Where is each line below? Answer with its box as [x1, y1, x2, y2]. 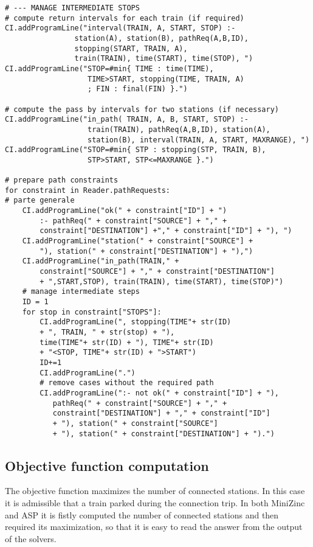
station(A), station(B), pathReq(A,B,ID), [74, 33, 249, 43]
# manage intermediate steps [22, 287, 140, 296]
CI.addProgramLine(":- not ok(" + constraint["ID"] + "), [40, 388, 280, 397]
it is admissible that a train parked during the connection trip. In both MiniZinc [5, 496, 305, 509]
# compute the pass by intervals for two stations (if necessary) [5, 105, 280, 114]
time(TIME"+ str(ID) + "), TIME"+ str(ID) [40, 338, 214, 347]
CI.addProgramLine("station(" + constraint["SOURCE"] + [22, 237, 253, 246]
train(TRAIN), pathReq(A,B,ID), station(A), [88, 125, 270, 134]
